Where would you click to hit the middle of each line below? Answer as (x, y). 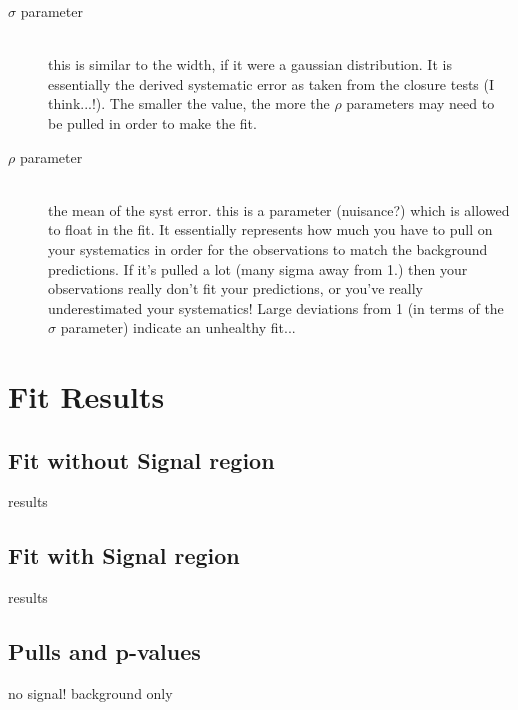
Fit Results (86, 396)
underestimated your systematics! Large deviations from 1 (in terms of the (276, 307)
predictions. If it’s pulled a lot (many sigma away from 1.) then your (258, 268)
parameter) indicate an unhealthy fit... (178, 327)
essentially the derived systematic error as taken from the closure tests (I (271, 83)
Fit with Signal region (124, 555)
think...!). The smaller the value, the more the (189, 103)
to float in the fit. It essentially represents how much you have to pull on (270, 229)
